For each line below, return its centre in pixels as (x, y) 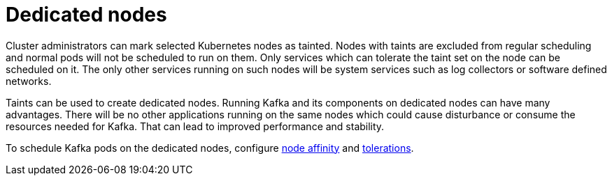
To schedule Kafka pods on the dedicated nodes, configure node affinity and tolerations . (210, 148)
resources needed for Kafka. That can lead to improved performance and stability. (195, 126)
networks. (29, 81)
